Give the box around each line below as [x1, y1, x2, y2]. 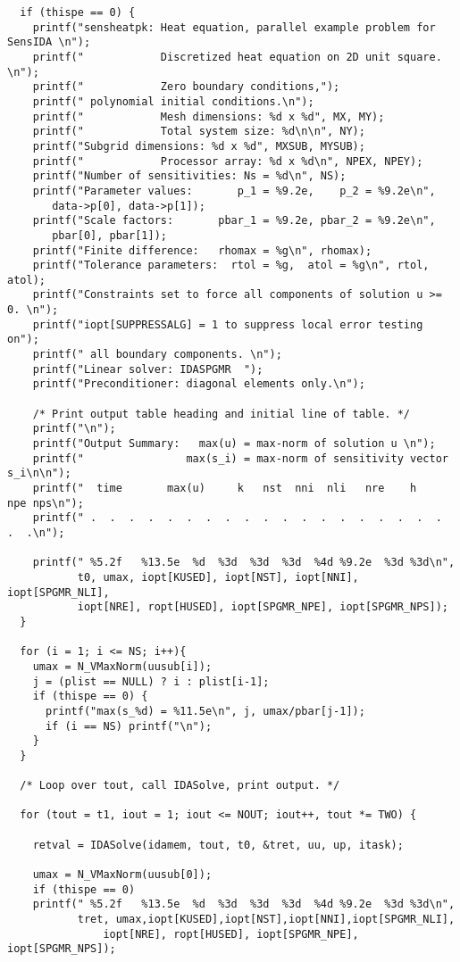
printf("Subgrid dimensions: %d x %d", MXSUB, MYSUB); [32, 139, 365, 153]
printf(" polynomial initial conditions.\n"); [32, 95, 314, 108]
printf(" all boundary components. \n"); [32, 348, 282, 361]
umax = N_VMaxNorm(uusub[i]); [32, 659, 213, 673]
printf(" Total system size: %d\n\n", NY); [32, 125, 365, 138]
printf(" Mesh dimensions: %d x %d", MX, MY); [32, 110, 385, 123]
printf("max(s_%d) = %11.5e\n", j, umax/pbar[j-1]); [45, 704, 365, 717]
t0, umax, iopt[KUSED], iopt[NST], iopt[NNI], [77, 570, 359, 584]
